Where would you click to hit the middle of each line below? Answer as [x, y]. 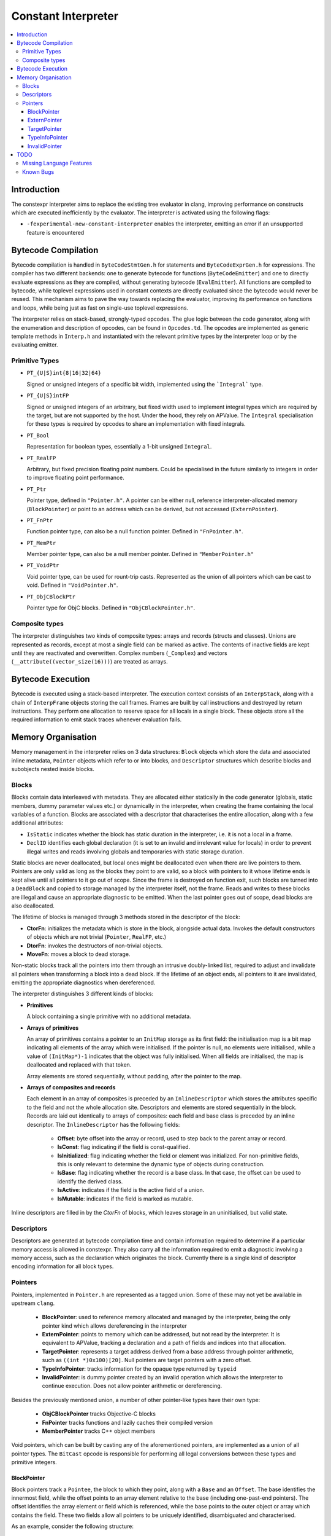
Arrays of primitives [53, 1028]
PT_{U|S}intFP [48, 396]
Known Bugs [38, 171]
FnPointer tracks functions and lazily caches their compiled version [127, 1422]
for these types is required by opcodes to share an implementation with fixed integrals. [136, 424]
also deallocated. [33, 906]
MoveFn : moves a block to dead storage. [78, 954]
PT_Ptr [36, 489]
